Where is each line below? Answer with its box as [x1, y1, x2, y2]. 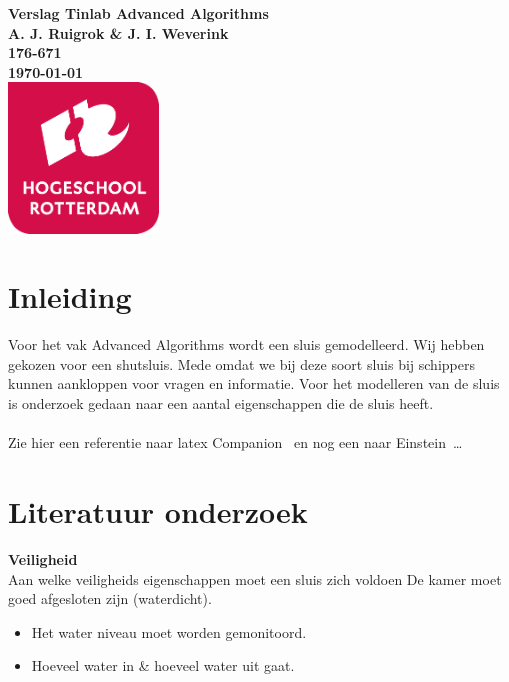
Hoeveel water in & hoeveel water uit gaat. [31, 655, 295, 676]
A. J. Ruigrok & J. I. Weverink [8, 22, 229, 43]
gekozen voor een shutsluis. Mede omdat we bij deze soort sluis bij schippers [8, 353, 475, 374]
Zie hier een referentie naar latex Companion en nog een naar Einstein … [8, 432, 463, 453]
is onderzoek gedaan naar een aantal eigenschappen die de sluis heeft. [8, 393, 434, 414]
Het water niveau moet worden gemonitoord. [31, 621, 307, 642]
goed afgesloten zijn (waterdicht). [8, 588, 212, 609]
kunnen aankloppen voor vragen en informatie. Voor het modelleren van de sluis [8, 373, 500, 394]
